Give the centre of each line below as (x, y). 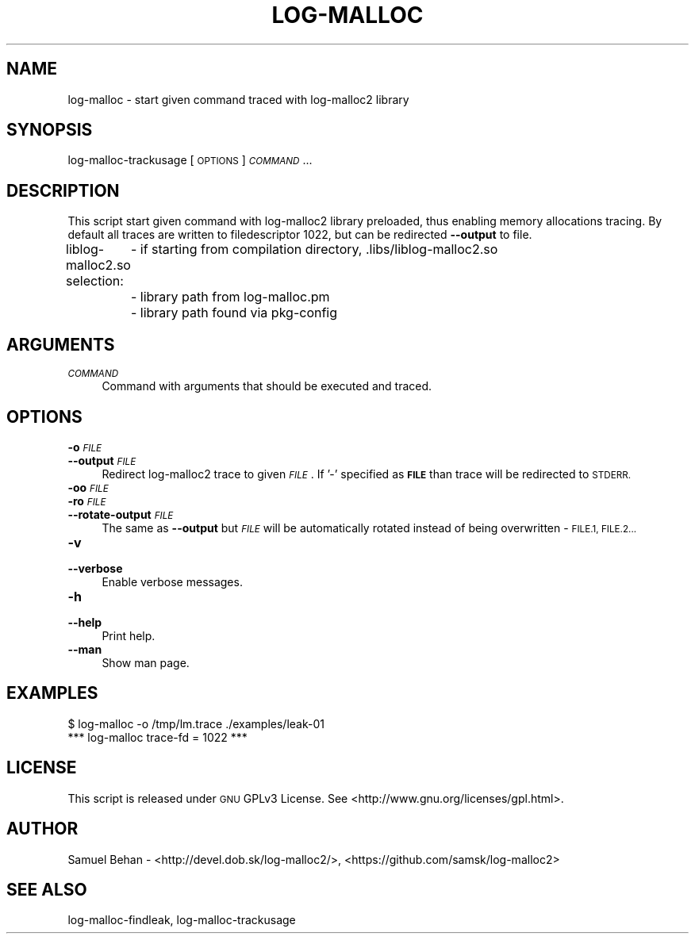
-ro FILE (87, 501)
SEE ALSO (47, 889)
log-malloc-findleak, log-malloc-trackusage (182, 920)
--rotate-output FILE (121, 514)
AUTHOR (42, 829)
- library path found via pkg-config (234, 313)
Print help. (129, 635)
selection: (95, 281)
